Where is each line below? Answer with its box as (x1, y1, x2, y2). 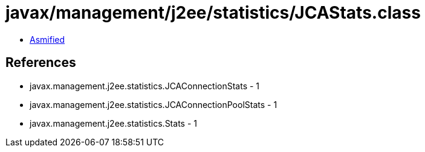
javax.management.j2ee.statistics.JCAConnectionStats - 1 (30, 80, 260, 91)
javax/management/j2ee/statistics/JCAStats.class (5, 2, 421, 23)
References (5, 55, 76, 71)
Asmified (30, 34, 65, 45)
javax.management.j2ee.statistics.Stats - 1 (30, 118, 197, 128)
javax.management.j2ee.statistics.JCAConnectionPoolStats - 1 (30, 99, 277, 110)
